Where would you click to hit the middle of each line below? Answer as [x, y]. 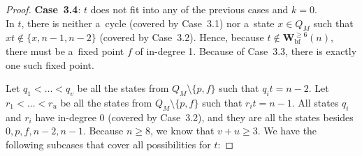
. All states [315, 102]
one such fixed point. [50, 64]
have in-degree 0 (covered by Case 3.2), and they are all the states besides [194, 117]
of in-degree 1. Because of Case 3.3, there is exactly [246, 50]
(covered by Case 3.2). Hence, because [182, 37]
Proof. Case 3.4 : [43, 9]
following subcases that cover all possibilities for [108, 144]
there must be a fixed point [65, 50]
